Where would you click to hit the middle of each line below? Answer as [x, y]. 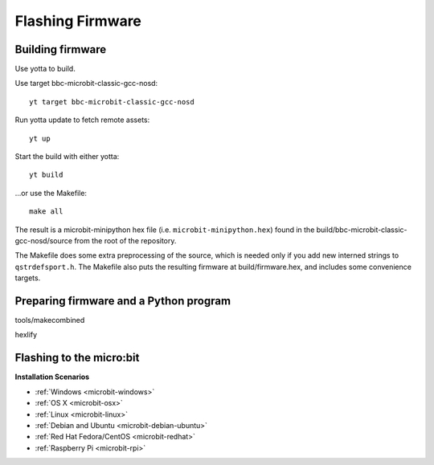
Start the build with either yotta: [67, 157]
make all [46, 212]
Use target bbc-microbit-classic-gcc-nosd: [86, 84]
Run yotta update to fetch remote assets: [82, 120]
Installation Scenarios [52, 377]
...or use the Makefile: [51, 193]
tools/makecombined [50, 320]
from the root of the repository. [125, 240]
